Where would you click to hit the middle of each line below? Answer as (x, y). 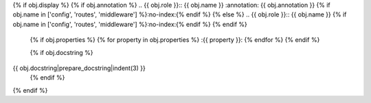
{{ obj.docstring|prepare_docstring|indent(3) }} (79, 68)
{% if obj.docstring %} (61, 52)
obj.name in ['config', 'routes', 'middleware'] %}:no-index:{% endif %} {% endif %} (130, 24)
